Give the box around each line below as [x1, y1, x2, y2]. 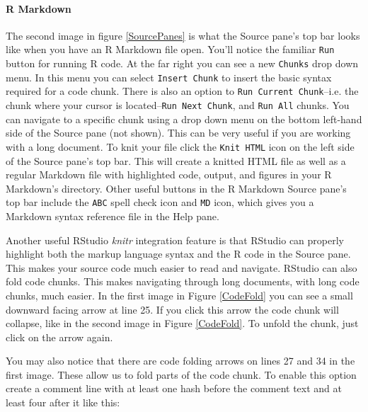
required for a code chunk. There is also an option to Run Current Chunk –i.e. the [6, 84, 359, 98]
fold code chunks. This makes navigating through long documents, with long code [6, 274, 360, 289]
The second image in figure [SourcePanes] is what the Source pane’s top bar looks [6, 28, 360, 42]
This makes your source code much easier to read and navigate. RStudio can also [6, 260, 357, 275]
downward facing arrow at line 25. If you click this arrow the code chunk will [6, 302, 339, 316]
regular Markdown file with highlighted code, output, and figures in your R [6, 167, 332, 182]
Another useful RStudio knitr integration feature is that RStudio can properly [6, 232, 344, 247]
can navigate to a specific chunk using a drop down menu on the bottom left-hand [6, 111, 362, 126]
